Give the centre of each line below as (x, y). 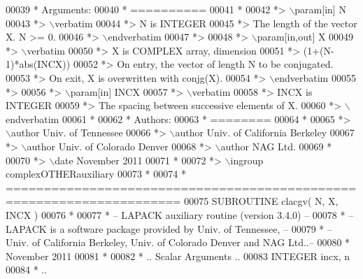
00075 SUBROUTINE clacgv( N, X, (261, 201)
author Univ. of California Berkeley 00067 (265, 133)
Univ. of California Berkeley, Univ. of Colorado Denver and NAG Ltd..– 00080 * (178, 242)
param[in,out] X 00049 (305, 37)
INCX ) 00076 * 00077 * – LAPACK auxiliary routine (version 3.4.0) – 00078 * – (180, 214)
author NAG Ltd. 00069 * (276, 146)
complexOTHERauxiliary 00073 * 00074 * (96, 174)
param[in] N (320, 9)
